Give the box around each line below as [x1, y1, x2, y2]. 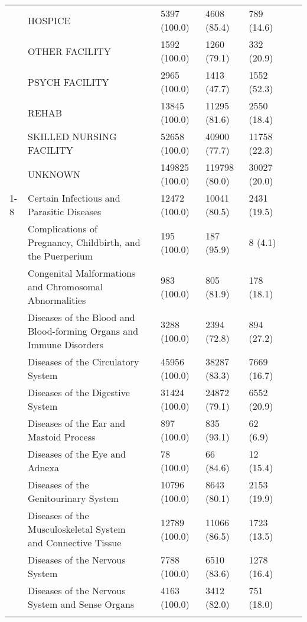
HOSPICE [27, 13, 71, 27]
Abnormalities [27, 293, 86, 307]
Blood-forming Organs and [27, 324, 139, 338]
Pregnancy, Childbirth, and [27, 235, 141, 249]
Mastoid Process [27, 430, 96, 443]
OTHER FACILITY [27, 44, 111, 58]
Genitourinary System [27, 491, 119, 505]
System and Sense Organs [27, 597, 135, 611]
